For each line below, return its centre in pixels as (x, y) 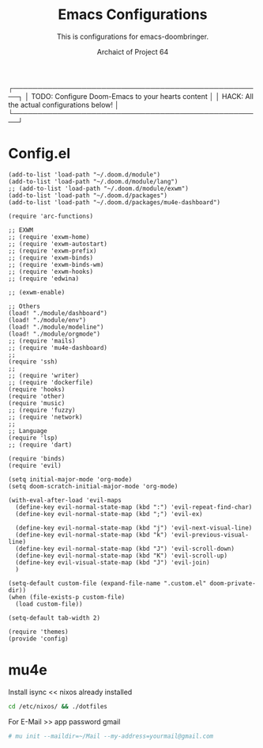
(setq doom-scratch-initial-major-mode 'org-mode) (93, 486)
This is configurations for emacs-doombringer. (133, 36)
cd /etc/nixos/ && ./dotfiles (58, 706)
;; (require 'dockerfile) (51, 382)
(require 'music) (37, 403)
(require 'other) (37, 396)
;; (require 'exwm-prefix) (53, 251)
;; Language (28, 431)
